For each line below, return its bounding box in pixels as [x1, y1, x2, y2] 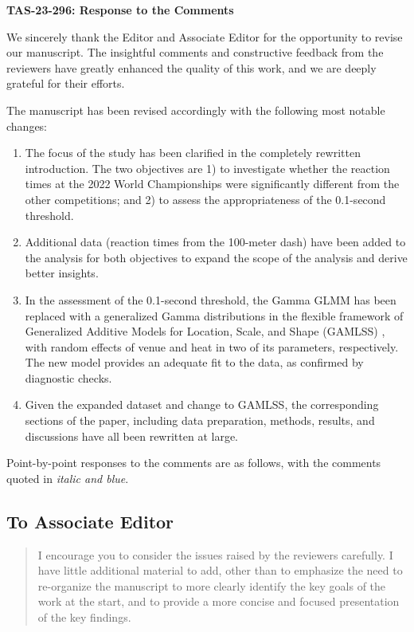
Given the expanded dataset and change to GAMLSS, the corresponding [25, 396, 379, 413]
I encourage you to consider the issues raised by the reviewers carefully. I [37, 546, 393, 563]
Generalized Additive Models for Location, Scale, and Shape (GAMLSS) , [25, 323, 385, 340]
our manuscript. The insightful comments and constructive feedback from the [6, 44, 384, 61]
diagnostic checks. [25, 369, 112, 386]
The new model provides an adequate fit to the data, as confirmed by [25, 354, 364, 371]
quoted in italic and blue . [6, 469, 129, 486]
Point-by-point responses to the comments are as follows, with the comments [6, 454, 381, 471]
